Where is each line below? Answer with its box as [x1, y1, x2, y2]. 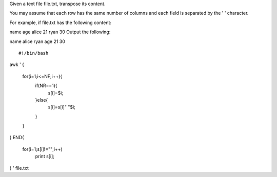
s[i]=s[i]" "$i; [48, 104, 75, 110]
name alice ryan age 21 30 [9, 38, 65, 45]
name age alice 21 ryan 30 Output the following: [9, 29, 111, 35]
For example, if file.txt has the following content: [9, 19, 112, 26]
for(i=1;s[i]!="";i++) [22, 146, 63, 152]
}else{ [35, 97, 48, 103]
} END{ [9, 135, 24, 141]
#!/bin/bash [18, 50, 49, 56]
